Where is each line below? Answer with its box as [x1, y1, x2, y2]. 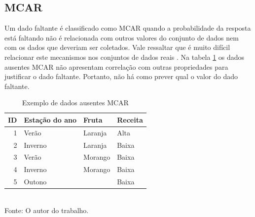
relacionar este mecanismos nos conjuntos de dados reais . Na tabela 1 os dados [4, 51, 245, 62]
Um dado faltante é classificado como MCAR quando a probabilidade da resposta [4, 23, 251, 33]
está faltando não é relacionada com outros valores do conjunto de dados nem [4, 32, 239, 43]
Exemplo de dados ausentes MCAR [22, 97, 129, 108]
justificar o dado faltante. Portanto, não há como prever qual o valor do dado [4, 71, 238, 82]
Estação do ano [24, 114, 77, 125]
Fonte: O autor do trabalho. [4, 205, 89, 215]
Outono [24, 176, 47, 187]
